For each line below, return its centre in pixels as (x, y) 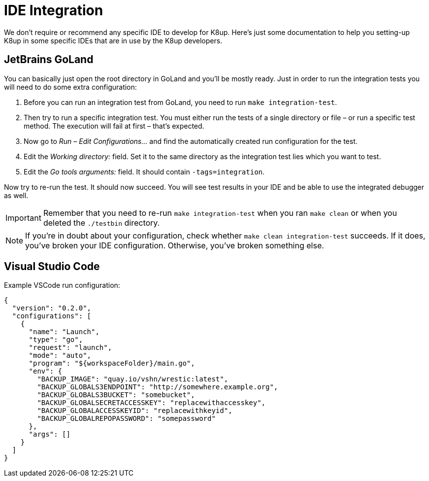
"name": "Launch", (64, 332)
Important (23, 218)
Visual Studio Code (52, 267)
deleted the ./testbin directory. (101, 223)
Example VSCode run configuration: (62, 285)
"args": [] (49, 434)
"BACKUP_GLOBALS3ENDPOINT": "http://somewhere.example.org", (158, 387)
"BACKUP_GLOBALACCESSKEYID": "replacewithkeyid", (135, 411)
